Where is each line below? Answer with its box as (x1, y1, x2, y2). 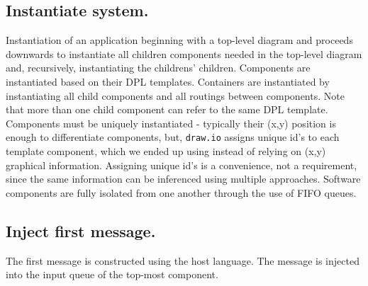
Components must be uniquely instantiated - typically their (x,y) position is (6, 115, 336, 130)
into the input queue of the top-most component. (6, 267, 218, 282)
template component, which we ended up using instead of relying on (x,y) (6, 144, 326, 159)
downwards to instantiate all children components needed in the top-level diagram (6, 46, 362, 61)
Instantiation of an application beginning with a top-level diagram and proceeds (6, 33, 353, 47)
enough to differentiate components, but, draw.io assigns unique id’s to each (6, 130, 340, 144)
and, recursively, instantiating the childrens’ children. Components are (6, 60, 311, 75)
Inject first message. (6, 219, 156, 241)
